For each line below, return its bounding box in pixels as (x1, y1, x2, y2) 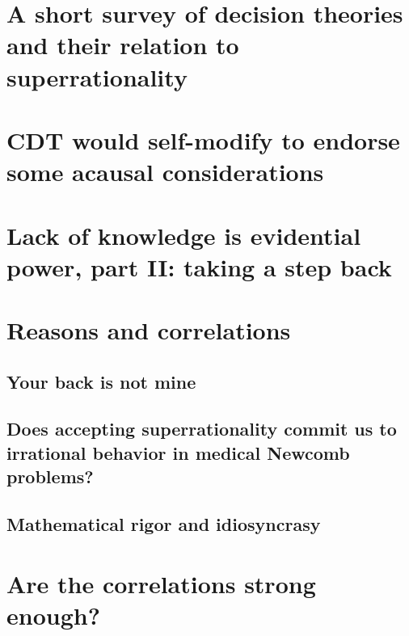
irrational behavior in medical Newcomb (6, 440, 350, 465)
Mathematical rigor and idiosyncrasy (6, 511, 321, 536)
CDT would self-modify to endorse (6, 123, 400, 156)
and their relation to (6, 28, 239, 61)
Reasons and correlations (6, 314, 291, 347)
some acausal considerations (6, 155, 324, 188)
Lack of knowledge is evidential (6, 218, 361, 251)
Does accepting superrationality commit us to (6, 416, 397, 441)
